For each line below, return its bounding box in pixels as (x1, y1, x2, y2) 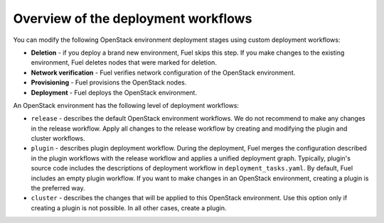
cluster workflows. (31, 134, 85, 143)
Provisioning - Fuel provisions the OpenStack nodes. (31, 78, 187, 87)
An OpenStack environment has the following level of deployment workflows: (13, 101, 240, 109)
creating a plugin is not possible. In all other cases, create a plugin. (31, 203, 227, 212)
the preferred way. (31, 184, 85, 192)
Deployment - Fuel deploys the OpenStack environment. (31, 88, 197, 97)
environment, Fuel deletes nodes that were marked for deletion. (31, 58, 217, 67)
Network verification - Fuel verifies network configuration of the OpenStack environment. (31, 68, 296, 77)
